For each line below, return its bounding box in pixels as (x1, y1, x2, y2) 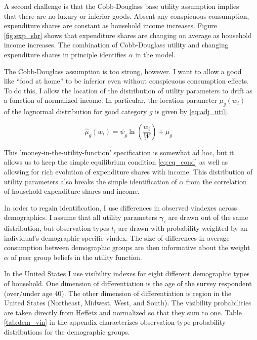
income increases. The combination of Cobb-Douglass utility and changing (4, 40, 228, 50)
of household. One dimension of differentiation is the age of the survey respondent (4, 278, 252, 289)
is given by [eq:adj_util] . (155, 106, 229, 117)
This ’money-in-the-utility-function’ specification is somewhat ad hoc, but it (4, 147, 234, 157)
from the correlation (186, 176, 247, 186)
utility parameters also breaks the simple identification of (4, 176, 177, 186)
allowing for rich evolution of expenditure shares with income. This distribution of (4, 166, 253, 176)
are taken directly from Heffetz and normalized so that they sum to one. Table (4, 307, 242, 317)
